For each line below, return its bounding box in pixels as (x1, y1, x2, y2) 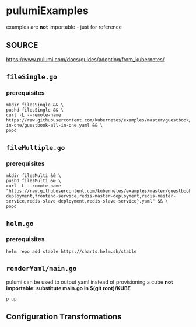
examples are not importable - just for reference (6, 23, 123, 30)
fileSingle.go (6, 73, 57, 81)
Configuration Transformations (6, 312, 122, 322)
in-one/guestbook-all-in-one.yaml (6, 123, 90, 128)
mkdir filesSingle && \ (6, 102, 64, 108)
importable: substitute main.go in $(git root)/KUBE (6, 284, 131, 291)
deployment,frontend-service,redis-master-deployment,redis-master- (6, 193, 176, 199)
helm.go (6, 219, 34, 228)
